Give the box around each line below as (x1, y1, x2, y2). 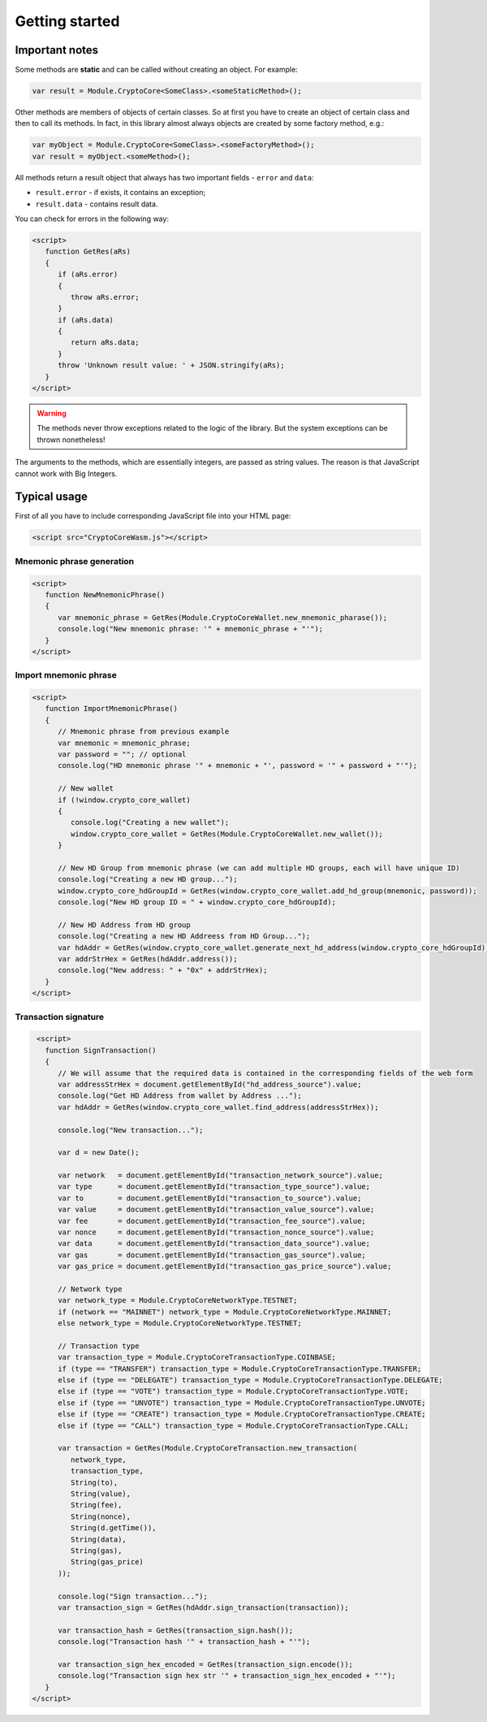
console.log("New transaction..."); (58, 1126, 204, 1134)
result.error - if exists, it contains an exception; (35, 188, 206, 197)
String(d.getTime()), (70, 1524, 157, 1533)
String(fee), (70, 1500, 123, 1510)
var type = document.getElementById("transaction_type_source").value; (58, 1182, 371, 1191)
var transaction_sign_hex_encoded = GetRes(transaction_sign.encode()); (58, 1659, 353, 1669)
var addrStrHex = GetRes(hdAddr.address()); (58, 955, 239, 964)
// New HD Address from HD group (58, 920, 191, 930)
